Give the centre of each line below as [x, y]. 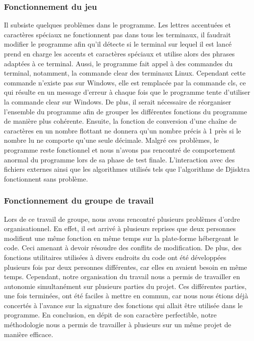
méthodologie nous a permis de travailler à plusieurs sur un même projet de [118, 325]
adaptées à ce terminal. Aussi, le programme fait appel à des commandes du [118, 63]
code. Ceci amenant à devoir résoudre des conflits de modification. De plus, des [123, 248]
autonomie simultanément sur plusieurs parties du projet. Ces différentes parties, [125, 286]
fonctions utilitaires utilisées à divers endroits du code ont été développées [115, 257]
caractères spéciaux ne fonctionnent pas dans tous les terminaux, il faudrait [117, 34]
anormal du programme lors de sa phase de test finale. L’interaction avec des [119, 159]
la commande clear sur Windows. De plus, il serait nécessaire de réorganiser [118, 101]
